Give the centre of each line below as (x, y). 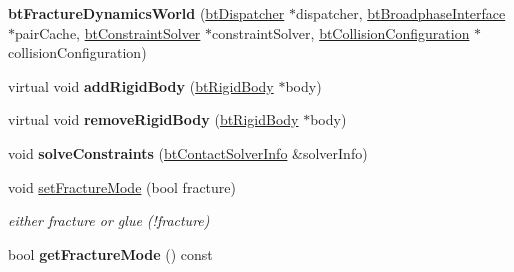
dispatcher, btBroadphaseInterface (400, 13)
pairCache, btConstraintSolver (108, 32)
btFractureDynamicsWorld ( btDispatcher (146, 13)
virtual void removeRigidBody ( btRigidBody (153, 119)
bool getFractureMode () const (110, 253)
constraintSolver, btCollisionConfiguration (341, 32)
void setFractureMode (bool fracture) (122, 186)
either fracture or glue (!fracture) (109, 220)
